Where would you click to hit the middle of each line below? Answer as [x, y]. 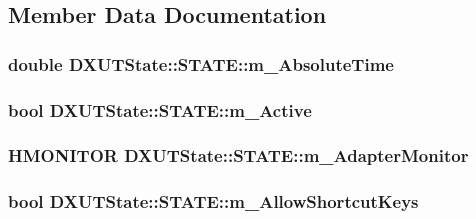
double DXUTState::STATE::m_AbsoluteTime [201, 63]
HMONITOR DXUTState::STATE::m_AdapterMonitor [238, 155]
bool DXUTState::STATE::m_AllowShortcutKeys [213, 201]
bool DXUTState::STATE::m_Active [160, 109]
